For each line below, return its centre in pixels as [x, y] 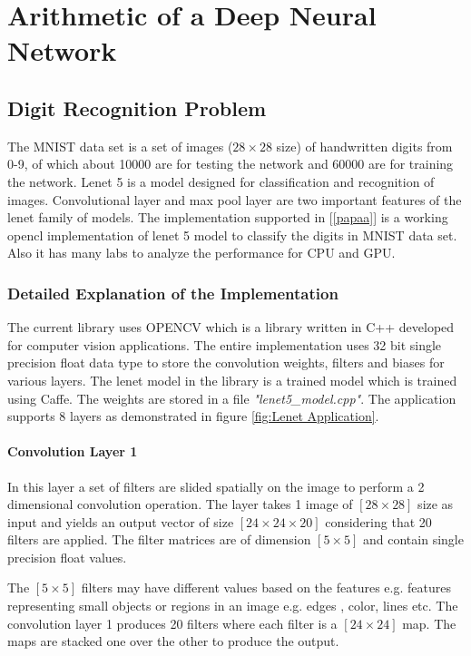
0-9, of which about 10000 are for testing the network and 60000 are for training [231, 164]
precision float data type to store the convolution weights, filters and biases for [226, 362]
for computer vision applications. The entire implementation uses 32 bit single [225, 344]
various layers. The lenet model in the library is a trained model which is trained [232, 380]
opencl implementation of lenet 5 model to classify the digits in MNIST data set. [232, 235]
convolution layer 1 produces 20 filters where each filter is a [172, 623]
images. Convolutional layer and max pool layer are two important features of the [235, 199]
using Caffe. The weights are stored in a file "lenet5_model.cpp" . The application [232, 398]
